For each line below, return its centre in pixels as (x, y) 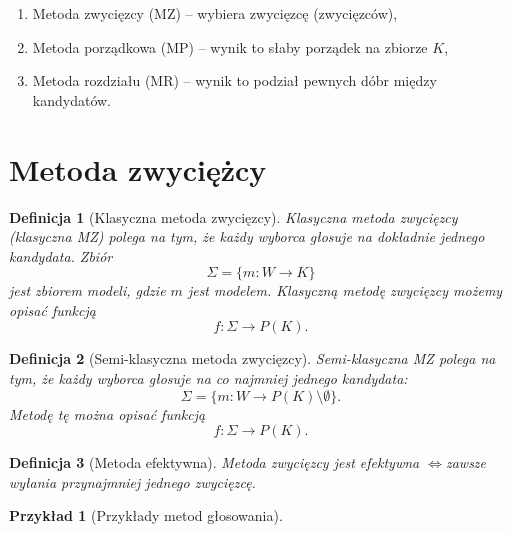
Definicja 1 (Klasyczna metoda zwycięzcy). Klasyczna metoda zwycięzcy (233, 216)
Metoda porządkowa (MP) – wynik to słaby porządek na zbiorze (230, 46)
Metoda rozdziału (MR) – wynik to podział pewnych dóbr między (234, 80)
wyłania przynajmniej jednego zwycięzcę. (132, 481)
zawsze (466, 462)
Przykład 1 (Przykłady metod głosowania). (146, 515)
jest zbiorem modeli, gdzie (87, 290)
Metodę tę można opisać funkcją (107, 413)
